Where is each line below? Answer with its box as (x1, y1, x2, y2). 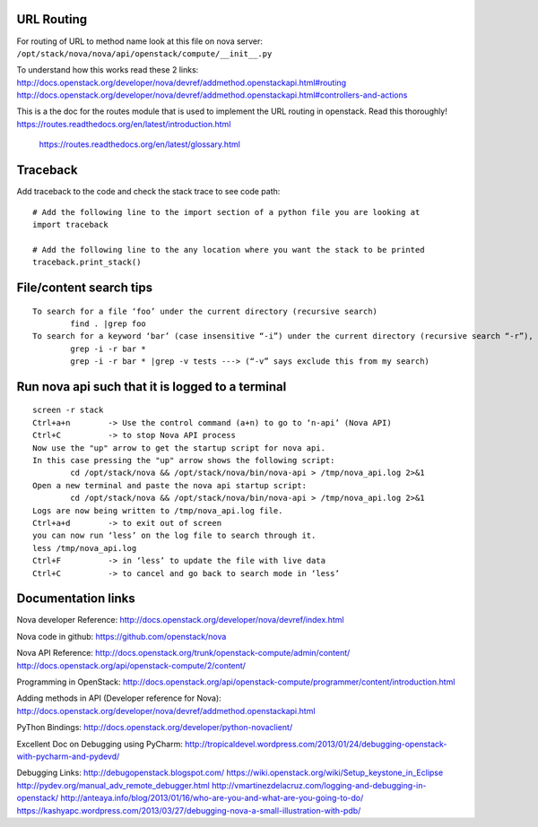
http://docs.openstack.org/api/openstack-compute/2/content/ (16, 659, 247, 671)
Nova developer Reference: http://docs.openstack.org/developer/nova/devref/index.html (16, 615, 344, 625)
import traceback (32, 220, 108, 229)
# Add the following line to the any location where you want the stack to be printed (32, 245, 425, 254)
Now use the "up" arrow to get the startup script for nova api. (32, 443, 326, 452)
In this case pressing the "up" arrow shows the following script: (32, 455, 335, 466)
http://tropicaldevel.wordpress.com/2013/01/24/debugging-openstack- (184, 738, 447, 749)
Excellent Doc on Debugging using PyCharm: (16, 738, 183, 749)
